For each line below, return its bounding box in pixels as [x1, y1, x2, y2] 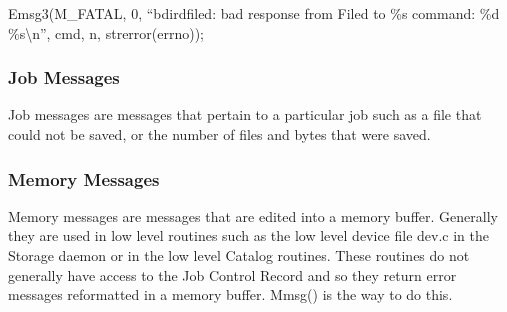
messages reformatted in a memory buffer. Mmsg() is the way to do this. [8, 284, 453, 305]
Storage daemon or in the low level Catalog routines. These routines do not [8, 245, 470, 265]
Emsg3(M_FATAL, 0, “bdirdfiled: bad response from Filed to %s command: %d [8, 3, 500, 23]
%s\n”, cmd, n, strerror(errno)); [8, 22, 205, 43]
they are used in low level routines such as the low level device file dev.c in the [8, 225, 489, 246]
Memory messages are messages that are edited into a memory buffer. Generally [8, 205, 498, 226]
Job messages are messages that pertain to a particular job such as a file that [8, 104, 482, 125]
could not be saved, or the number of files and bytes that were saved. [8, 124, 431, 144]
